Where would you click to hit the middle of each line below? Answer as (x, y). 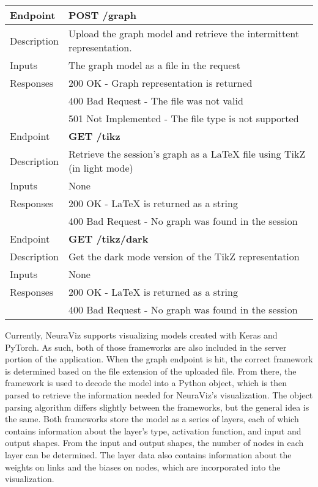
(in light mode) (101, 168)
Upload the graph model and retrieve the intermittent (184, 33)
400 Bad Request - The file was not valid (156, 101)
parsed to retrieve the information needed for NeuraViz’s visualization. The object (159, 394)
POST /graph (102, 15)
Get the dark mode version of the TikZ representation (184, 256)
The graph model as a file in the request (154, 65)
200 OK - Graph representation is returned (160, 83)
